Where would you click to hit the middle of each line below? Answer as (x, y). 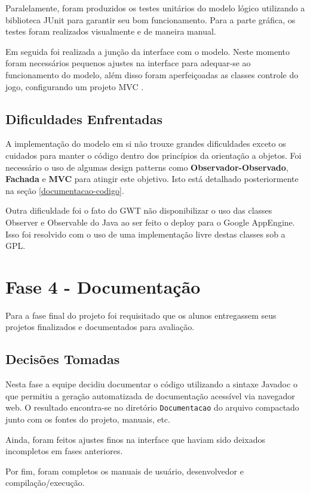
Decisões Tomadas (63, 359)
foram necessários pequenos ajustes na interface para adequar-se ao (128, 63)
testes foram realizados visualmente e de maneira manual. (111, 31)
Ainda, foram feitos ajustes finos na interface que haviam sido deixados (135, 439)
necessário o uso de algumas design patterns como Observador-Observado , (147, 167)
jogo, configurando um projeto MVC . (75, 86)
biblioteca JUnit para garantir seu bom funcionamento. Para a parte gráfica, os (151, 19)
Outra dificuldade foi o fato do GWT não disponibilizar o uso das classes (139, 210)
